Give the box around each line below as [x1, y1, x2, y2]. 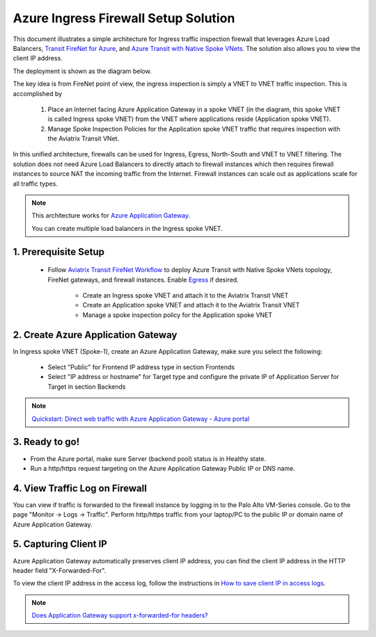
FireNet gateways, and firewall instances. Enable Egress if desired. [47, 275, 240, 284]
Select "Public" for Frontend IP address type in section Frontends [47, 363, 235, 371]
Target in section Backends [47, 382, 126, 391]
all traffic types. [13, 179, 58, 188]
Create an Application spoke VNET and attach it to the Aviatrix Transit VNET [82, 301, 300, 309]
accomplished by [13, 89, 63, 97]
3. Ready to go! [13, 436, 80, 448]
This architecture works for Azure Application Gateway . [31, 211, 191, 220]
